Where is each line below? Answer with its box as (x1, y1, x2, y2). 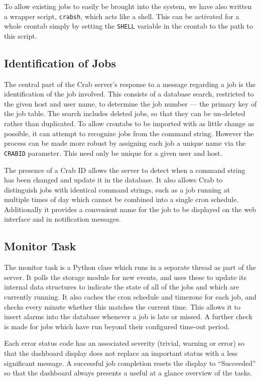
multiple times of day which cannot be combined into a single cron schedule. (4, 194, 239, 205)
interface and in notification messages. (4, 214, 121, 224)
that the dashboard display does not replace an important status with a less (4, 348, 238, 358)
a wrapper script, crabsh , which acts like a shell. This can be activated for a (4, 11, 239, 21)
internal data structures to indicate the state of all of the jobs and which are (4, 281, 239, 292)
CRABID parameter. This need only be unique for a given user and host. (4, 147, 222, 158)
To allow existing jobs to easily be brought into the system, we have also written (4, 1, 252, 11)
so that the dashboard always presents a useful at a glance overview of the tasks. (4, 367, 252, 378)
